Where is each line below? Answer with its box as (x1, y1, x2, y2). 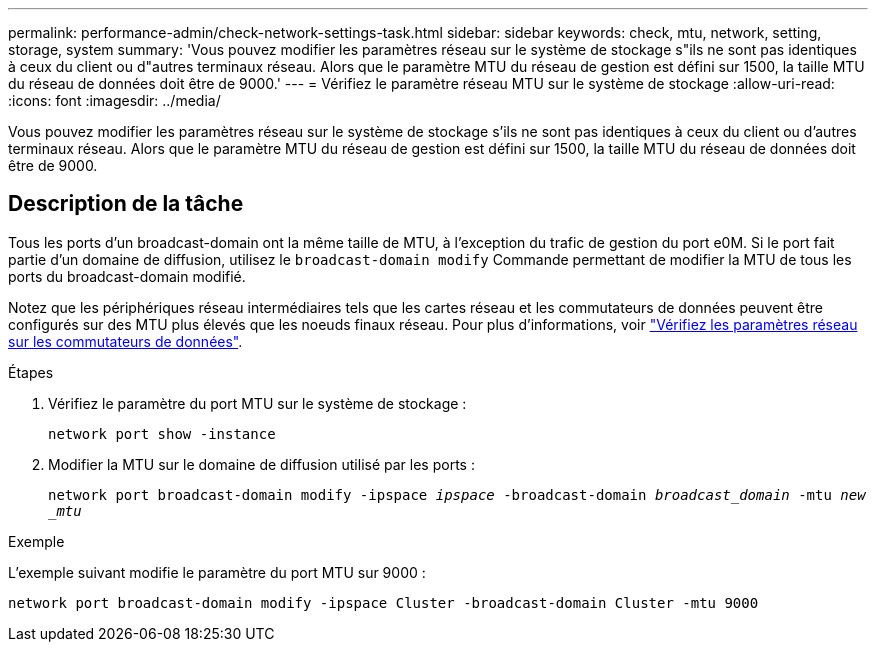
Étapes (8, 363, 54, 381)
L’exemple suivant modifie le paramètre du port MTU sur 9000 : (8, 563, 426, 581)
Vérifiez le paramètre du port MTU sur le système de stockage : (48, 394, 467, 412)
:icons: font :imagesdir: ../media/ (8, 92, 221, 109)
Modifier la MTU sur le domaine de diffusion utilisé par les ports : (48, 455, 475, 473)
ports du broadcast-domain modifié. (8, 267, 246, 285)
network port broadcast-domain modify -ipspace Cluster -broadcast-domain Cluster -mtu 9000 (8, 594, 759, 611)
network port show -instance (48, 425, 276, 442)
